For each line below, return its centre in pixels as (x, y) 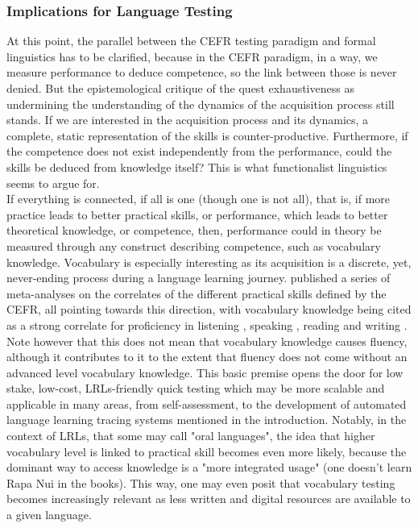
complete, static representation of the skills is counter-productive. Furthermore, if (207, 135)
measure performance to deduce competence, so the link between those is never (202, 72)
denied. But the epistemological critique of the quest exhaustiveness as (180, 88)
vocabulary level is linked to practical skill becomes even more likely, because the (207, 451)
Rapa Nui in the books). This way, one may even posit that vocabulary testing (201, 482)
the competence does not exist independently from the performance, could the (199, 151)
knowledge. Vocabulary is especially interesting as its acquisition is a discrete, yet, (209, 262)
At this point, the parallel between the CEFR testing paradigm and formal (191, 41)
